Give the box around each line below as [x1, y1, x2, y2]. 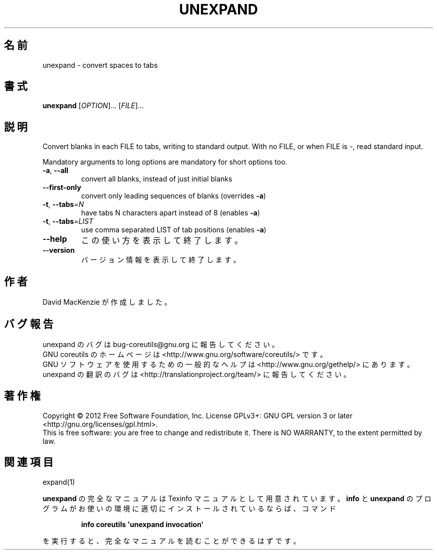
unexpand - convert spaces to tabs [42, 60, 158, 69]
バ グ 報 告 [4, 317, 53, 330]
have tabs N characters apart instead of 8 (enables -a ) [81, 208, 260, 217]
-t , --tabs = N [42, 200, 84, 209]
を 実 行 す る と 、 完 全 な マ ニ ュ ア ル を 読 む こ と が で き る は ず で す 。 [42, 536, 300, 545]
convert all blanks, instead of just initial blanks [81, 175, 232, 184]
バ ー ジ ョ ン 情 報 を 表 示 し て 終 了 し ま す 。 [81, 255, 240, 264]
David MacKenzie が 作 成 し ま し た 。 [42, 298, 172, 307]
